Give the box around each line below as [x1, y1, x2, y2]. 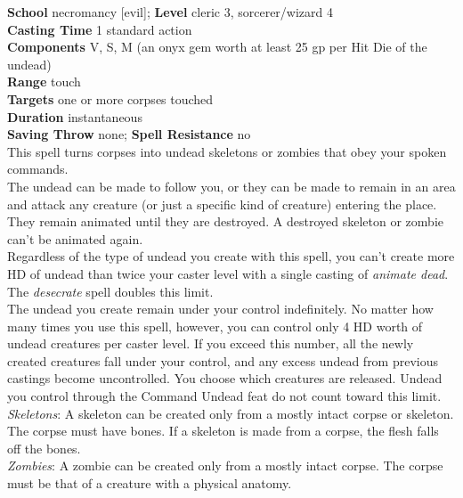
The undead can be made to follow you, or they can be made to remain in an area [7, 176, 456, 195]
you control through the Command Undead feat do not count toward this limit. [7, 387, 442, 405]
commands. [7, 159, 69, 178]
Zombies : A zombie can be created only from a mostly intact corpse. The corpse [7, 456, 443, 475]
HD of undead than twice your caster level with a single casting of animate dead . [7, 264, 449, 282]
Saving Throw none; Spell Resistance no [7, 125, 251, 143]
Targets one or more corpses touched [7, 89, 214, 108]
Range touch [7, 72, 81, 91]
